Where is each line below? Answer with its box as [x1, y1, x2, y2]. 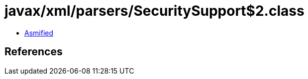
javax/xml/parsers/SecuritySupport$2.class [4, 2, 305, 19]
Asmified [24, 28, 54, 37]
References [4, 45, 63, 58]
